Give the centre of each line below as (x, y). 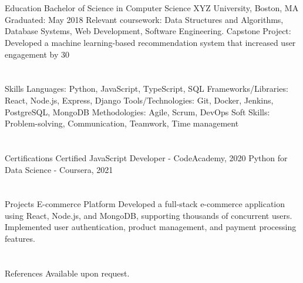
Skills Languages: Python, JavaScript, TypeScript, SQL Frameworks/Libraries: (147, 89)
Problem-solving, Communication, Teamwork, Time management (122, 123)
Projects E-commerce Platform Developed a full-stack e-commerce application (145, 204)
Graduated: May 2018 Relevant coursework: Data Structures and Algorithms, (144, 19)
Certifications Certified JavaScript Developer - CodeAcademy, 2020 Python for (146, 157)
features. (20, 239)
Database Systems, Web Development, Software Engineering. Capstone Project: (148, 31)
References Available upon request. (67, 273)
